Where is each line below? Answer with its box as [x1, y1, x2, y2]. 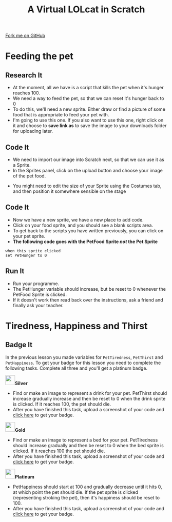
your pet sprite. [12, 233, 45, 239]
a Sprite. [12, 162, 31, 168]
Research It [5, 71, 43, 79]
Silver [15, 380, 28, 386]
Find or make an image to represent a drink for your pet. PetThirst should [12, 390, 167, 396]
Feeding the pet [5, 50, 73, 62]
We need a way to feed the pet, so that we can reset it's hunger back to [12, 95, 164, 102]
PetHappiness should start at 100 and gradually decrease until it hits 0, [12, 484, 163, 490]
